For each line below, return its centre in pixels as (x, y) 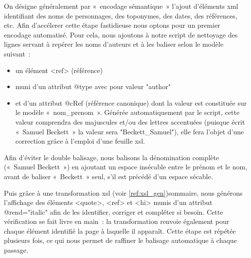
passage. (16, 250)
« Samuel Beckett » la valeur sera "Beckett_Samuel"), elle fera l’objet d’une (130, 131)
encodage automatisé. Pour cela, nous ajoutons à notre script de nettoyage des (121, 34)
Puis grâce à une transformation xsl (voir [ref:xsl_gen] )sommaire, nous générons (123, 193)
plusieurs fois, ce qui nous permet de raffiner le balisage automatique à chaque (120, 240)
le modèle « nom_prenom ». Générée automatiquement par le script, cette (127, 112)
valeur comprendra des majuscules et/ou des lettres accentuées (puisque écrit (130, 121)
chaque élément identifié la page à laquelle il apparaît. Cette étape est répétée (120, 230)
